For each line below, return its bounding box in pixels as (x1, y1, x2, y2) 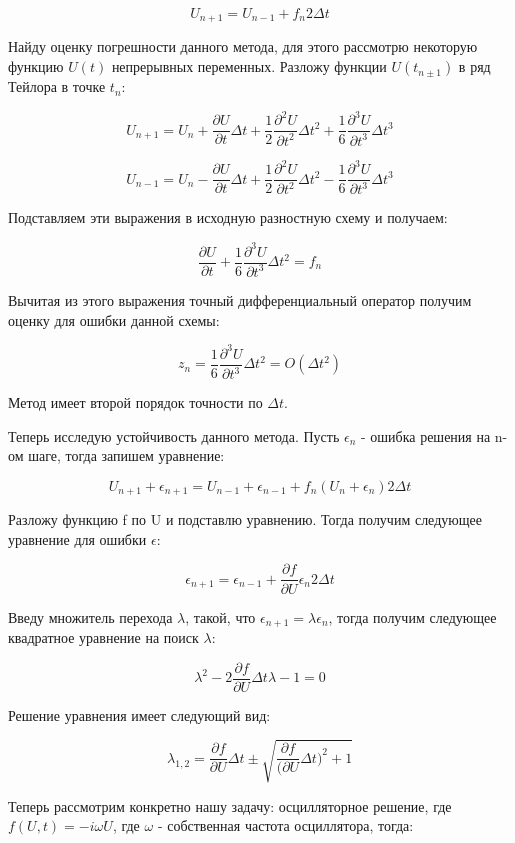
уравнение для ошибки (8, 528, 147, 549)
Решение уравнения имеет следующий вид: (8, 704, 271, 725)
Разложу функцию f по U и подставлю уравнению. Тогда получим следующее (8, 509, 482, 530)
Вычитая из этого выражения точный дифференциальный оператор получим (8, 289, 472, 310)
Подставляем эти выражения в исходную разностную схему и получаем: (8, 207, 448, 228)
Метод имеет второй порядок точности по (8, 392, 263, 413)
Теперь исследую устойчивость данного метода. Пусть (8, 425, 340, 446)
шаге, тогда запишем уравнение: (28, 445, 225, 466)
